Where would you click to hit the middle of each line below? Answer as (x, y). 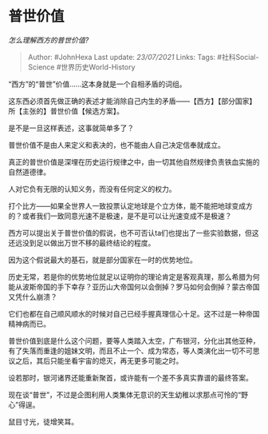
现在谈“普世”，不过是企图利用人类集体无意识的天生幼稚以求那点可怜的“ (125, 394)
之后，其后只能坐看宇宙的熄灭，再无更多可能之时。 (99, 360)
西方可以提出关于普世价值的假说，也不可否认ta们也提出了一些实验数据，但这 (134, 233)
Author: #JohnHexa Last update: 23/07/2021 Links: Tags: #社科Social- (143, 57)
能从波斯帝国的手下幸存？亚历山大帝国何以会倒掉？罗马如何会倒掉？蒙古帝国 (134, 287)
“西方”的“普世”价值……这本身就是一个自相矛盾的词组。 (97, 84)
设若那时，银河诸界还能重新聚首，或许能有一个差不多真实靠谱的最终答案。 (130, 377)
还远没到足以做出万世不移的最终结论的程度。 (82, 243)
